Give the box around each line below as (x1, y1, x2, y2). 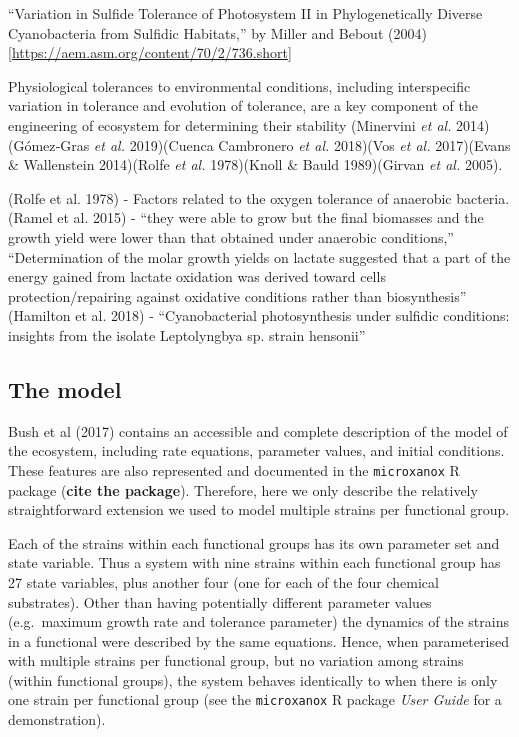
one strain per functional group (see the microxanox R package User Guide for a (8, 689, 502, 710)
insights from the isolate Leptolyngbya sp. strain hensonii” (8, 324, 366, 345)
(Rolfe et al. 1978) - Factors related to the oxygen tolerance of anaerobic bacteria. (8, 187, 510, 208)
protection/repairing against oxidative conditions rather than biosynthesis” (8, 285, 467, 306)
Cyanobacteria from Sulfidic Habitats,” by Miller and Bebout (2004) (8, 22, 427, 43)
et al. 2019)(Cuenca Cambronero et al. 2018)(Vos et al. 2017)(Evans (93, 134, 511, 155)
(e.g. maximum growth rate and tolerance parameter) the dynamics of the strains (8, 611, 509, 632)
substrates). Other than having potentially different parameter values (8, 591, 432, 612)
